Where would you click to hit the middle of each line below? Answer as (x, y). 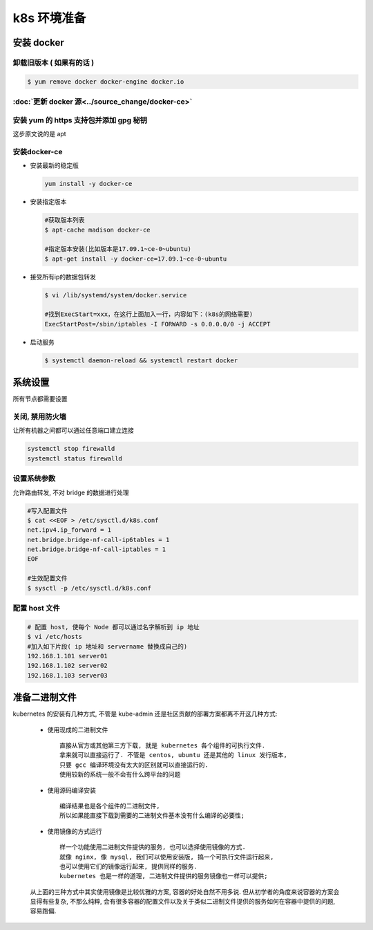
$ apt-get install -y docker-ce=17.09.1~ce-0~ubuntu (136, 259)
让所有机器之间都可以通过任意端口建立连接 (73, 430)
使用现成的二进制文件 (78, 729)
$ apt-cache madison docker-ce (98, 230)
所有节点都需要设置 (40, 399)
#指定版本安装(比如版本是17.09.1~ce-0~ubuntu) (118, 249)
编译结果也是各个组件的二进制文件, (110, 806)
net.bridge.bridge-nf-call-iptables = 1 (96, 549)
